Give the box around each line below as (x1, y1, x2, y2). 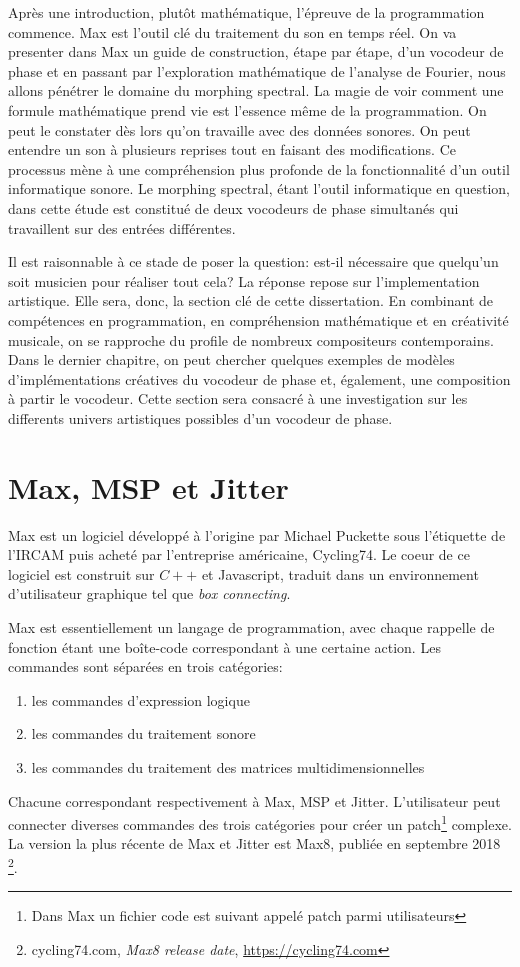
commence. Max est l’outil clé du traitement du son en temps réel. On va (8, 21, 457, 42)
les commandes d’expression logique (31, 689, 250, 710)
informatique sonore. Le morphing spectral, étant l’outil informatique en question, (8, 178, 510, 199)
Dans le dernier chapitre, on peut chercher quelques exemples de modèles (8, 349, 455, 370)
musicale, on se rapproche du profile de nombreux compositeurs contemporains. (8, 329, 494, 350)
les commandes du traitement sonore (31, 723, 256, 744)
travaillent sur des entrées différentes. (8, 217, 236, 238)
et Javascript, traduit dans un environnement (201, 563, 479, 584)
